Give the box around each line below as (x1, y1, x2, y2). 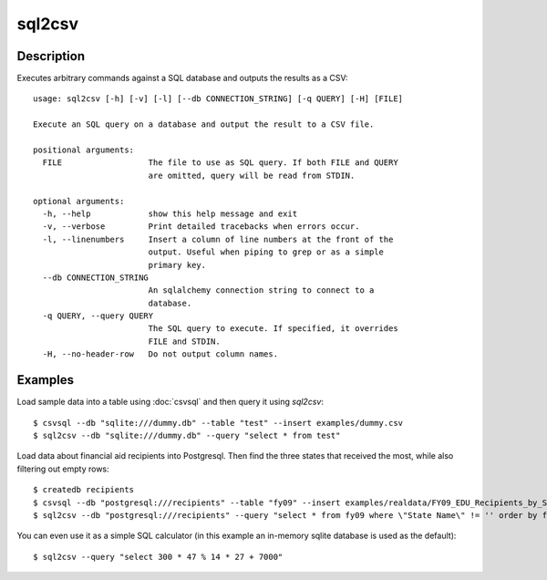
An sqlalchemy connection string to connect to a (148, 285, 375, 295)
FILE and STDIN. (148, 336, 221, 347)
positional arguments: (33, 145, 135, 155)
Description (16, 48, 86, 64)
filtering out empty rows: (16, 463, 109, 474)
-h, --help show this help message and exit (42, 208, 298, 219)
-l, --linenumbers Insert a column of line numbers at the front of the (42, 233, 394, 244)
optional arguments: (33, 196, 125, 206)
